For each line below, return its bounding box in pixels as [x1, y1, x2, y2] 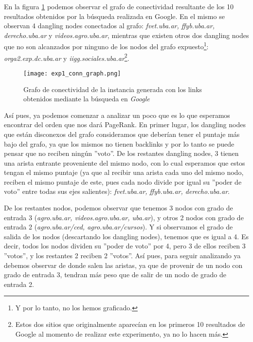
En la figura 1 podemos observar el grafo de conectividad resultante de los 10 [4, 1, 234, 11]
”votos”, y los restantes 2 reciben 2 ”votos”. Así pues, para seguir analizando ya [4, 250, 241, 261]
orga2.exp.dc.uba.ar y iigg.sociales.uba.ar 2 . [4, 51, 129, 63]
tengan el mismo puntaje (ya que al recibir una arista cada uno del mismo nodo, [4, 167, 244, 177]
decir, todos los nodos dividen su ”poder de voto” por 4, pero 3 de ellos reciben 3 [4, 241, 246, 251]
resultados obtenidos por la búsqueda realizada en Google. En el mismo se [4, 11, 225, 21]
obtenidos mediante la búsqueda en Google [23, 94, 150, 104]
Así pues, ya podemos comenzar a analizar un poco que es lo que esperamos [4, 110, 230, 120]
